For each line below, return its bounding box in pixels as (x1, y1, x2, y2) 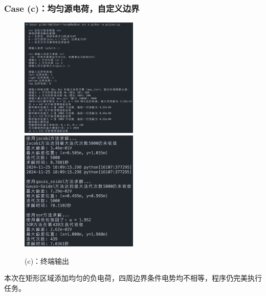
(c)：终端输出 (25, 255, 70, 266)
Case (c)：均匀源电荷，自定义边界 (4, 2, 140, 14)
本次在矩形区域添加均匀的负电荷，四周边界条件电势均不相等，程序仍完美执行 (4, 272, 262, 283)
